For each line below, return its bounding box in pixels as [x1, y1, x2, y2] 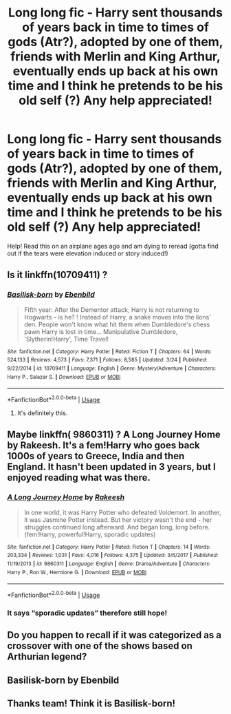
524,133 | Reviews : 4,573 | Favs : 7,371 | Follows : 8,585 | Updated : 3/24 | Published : [7, 357, 208, 364]
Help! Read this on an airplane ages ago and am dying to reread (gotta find [7, 242, 219, 250]
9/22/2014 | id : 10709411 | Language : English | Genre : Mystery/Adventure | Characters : [7, 365, 217, 372]
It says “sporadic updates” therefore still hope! [7, 608, 167, 618]
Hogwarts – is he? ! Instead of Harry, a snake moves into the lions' [23, 313, 212, 321]
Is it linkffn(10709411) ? [7, 269, 108, 281]
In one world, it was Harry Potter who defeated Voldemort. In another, [23, 508, 221, 516]
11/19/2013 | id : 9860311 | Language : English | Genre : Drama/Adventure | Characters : [7, 560, 211, 567]
